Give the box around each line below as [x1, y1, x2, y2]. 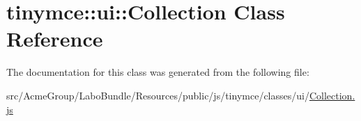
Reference [6, 24, 103, 53]
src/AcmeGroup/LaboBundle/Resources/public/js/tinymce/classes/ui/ [6, 88, 309, 102]
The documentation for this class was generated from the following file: [6, 65, 309, 79]
